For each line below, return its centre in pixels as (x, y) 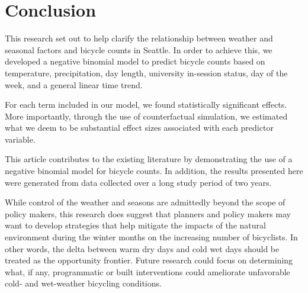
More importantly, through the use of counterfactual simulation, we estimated (146, 116)
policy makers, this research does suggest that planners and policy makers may (148, 213)
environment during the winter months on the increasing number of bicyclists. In (151, 237)
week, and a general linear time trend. (74, 84)
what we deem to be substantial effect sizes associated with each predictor (139, 128)
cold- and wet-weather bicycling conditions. (83, 283)
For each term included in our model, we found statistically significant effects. (146, 104)
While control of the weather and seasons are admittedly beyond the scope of (145, 202)
